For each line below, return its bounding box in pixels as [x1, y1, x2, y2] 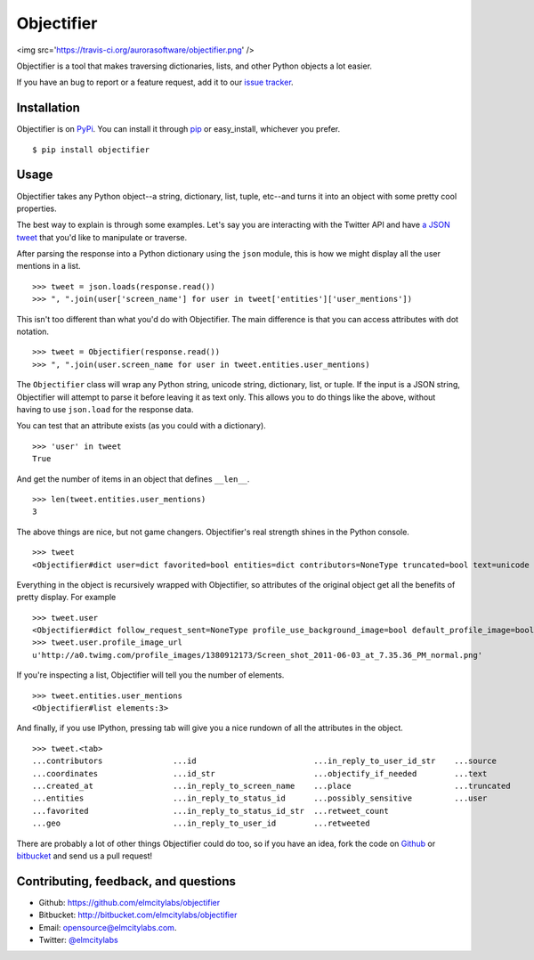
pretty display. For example [16, 592, 117, 603]
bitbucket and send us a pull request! [16, 850, 153, 861]
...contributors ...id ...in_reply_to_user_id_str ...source [32, 756, 498, 766]
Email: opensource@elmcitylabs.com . [38, 922, 177, 932]
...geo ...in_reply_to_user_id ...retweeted [32, 818, 370, 828]
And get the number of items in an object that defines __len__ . [16, 473, 250, 484]
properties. [16, 203, 57, 214]
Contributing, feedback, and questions [16, 874, 236, 889]
